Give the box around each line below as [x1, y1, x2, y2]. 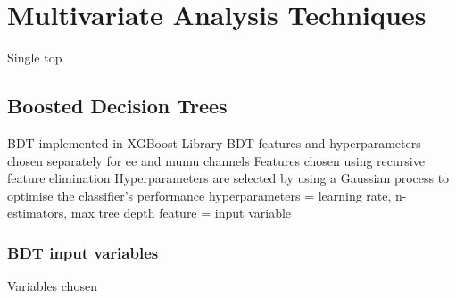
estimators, [7, 203, 68, 222]
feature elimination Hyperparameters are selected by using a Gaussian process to [7, 169, 450, 187]
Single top [7, 48, 62, 67]
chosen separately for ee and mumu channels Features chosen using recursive [7, 151, 425, 170]
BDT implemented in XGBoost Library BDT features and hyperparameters [7, 133, 421, 152]
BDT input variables [7, 241, 159, 263]
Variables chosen [7, 277, 97, 295]
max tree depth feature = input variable [70, 203, 292, 222]
